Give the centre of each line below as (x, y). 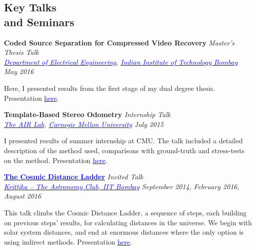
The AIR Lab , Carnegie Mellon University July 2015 (84, 124)
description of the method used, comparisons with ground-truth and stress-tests (124, 150)
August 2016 (23, 196)
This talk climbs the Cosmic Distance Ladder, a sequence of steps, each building (125, 212)
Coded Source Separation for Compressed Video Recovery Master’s (119, 42)
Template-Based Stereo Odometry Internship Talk (87, 114)
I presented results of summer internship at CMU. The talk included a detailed (123, 141)
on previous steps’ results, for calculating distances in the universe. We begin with (128, 222)
